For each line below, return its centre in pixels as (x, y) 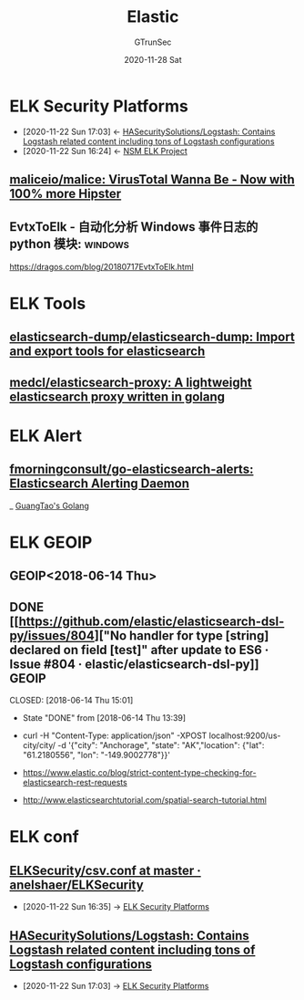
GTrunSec (153, 42)
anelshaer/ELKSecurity (76, 885)
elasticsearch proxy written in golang (117, 396)
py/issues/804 (52, 635)
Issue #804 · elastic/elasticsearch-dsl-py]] (134, 664)
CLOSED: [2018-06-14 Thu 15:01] (71, 701)
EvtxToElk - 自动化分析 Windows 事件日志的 (134, 227)
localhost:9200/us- (245, 735)
